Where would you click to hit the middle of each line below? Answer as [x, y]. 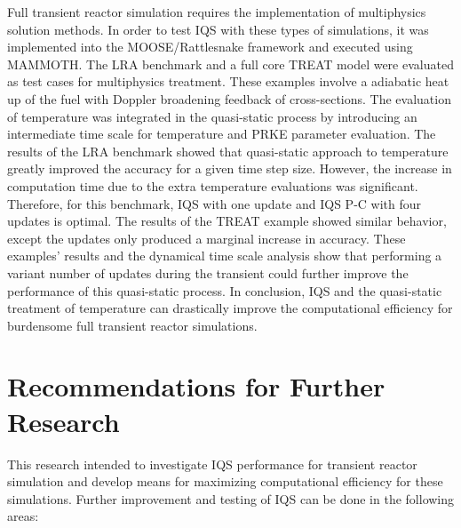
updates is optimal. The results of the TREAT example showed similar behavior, [227, 221]
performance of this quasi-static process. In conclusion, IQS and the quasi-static [225, 290]
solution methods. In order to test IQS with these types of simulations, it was [218, 29]
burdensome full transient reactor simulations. [132, 325]
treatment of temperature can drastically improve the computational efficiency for [230, 308]
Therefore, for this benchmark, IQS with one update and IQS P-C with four [215, 203]
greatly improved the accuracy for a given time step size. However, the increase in [230, 168]
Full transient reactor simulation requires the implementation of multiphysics [217, 12]
